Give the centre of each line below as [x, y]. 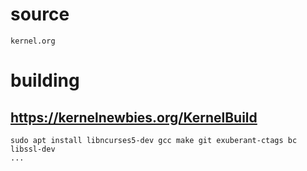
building [45, 80]
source [40, 14]
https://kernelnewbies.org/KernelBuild [134, 117]
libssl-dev [33, 149]
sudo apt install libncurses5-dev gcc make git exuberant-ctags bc [154, 140]
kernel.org [33, 41]
